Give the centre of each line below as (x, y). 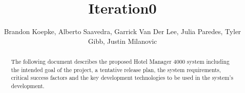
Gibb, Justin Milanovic (122, 41)
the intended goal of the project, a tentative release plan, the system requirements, (116, 69)
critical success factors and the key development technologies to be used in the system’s (122, 78)
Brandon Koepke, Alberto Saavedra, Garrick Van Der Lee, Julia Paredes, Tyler (122, 31)
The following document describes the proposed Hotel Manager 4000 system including (120, 62)
